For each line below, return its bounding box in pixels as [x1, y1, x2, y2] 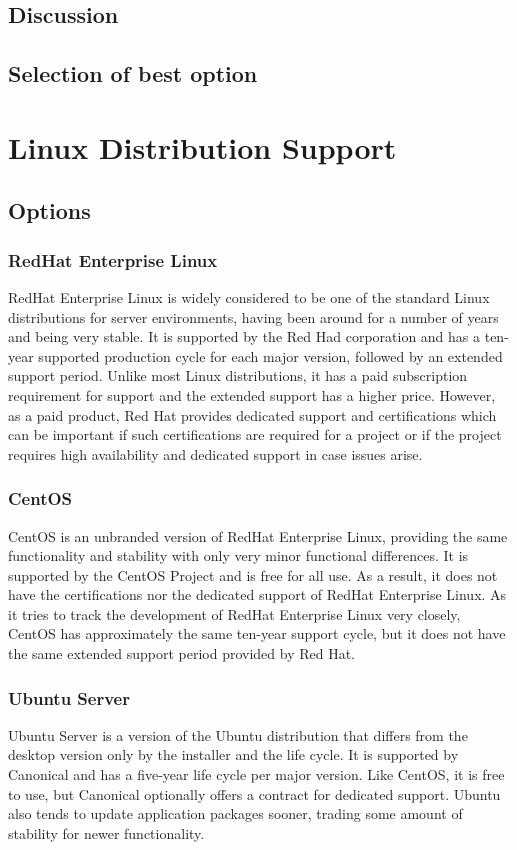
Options [8, 195, 91, 226]
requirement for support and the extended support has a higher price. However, [8, 384, 496, 405]
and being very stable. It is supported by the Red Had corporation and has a [8, 326, 481, 347]
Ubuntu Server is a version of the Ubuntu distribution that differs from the [8, 724, 468, 745]
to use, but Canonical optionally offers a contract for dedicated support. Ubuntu [8, 783, 501, 804]
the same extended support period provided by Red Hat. [8, 643, 355, 664]
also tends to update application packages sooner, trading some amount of [8, 803, 463, 824]
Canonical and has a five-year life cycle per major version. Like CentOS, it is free [8, 764, 505, 785]
